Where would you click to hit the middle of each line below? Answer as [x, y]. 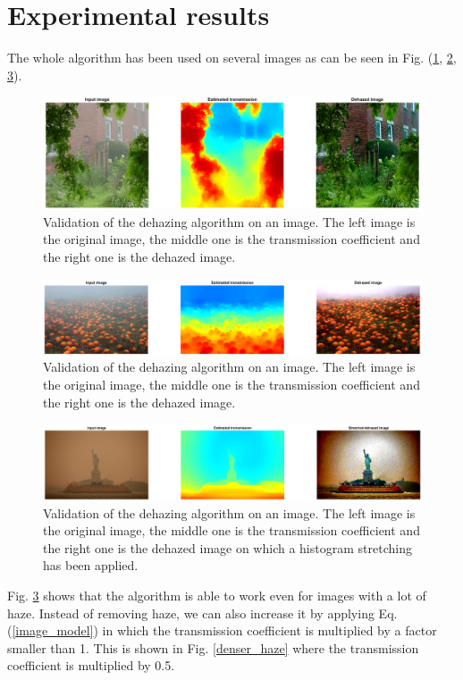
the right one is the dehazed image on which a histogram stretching [227, 547]
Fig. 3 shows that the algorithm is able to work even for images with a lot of [217, 595]
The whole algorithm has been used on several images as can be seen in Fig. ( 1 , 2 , [232, 58]
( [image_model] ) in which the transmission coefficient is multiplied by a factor [222, 630]
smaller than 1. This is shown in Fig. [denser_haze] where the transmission [213, 647]
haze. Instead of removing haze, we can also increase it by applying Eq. [202, 613]
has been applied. [91, 565]
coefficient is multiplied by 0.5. [91, 665]
